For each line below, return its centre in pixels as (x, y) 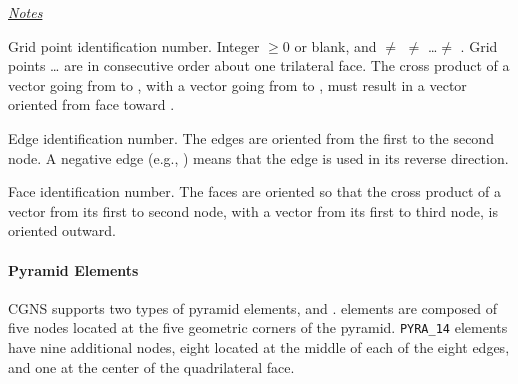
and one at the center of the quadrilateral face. (151, 366)
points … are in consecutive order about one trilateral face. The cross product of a (259, 65)
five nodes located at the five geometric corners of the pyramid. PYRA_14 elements (258, 327)
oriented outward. (62, 230)
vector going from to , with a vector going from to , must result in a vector (237, 84)
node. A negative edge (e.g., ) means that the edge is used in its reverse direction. (258, 157)
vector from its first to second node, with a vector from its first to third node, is (253, 210)
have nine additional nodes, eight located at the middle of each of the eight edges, (259, 346)
